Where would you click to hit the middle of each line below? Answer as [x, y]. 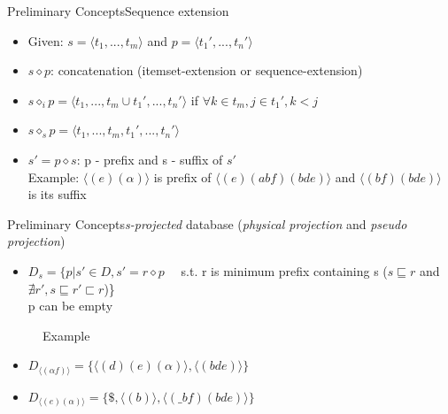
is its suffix [57, 194]
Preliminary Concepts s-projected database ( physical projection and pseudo [207, 223]
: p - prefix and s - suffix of [150, 159]
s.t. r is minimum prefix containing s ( [284, 270]
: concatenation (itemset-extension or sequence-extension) [207, 70]
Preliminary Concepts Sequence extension [118, 11]
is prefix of [182, 176]
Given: [46, 40]
